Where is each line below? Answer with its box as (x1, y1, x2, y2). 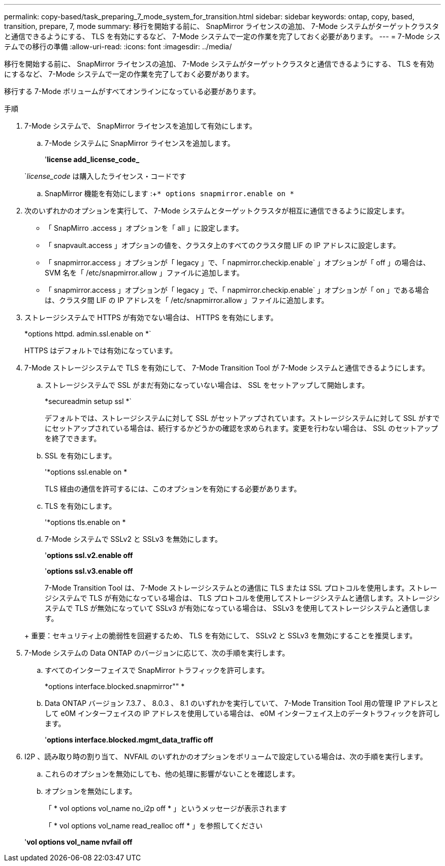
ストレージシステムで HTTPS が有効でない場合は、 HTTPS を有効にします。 (24, 313, 278, 322)
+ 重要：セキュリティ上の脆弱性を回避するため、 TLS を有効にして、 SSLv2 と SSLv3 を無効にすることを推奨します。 (24, 631, 417, 640)
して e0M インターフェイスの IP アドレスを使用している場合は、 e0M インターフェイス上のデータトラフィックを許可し (45, 709, 440, 718)
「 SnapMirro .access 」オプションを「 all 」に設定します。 (45, 224, 243, 232)
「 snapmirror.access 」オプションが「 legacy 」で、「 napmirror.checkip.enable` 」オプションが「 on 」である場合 (45, 286, 429, 294)
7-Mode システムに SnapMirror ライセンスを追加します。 (45, 139, 235, 147)
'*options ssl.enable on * (45, 468, 128, 476)
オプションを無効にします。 (45, 787, 137, 795)
